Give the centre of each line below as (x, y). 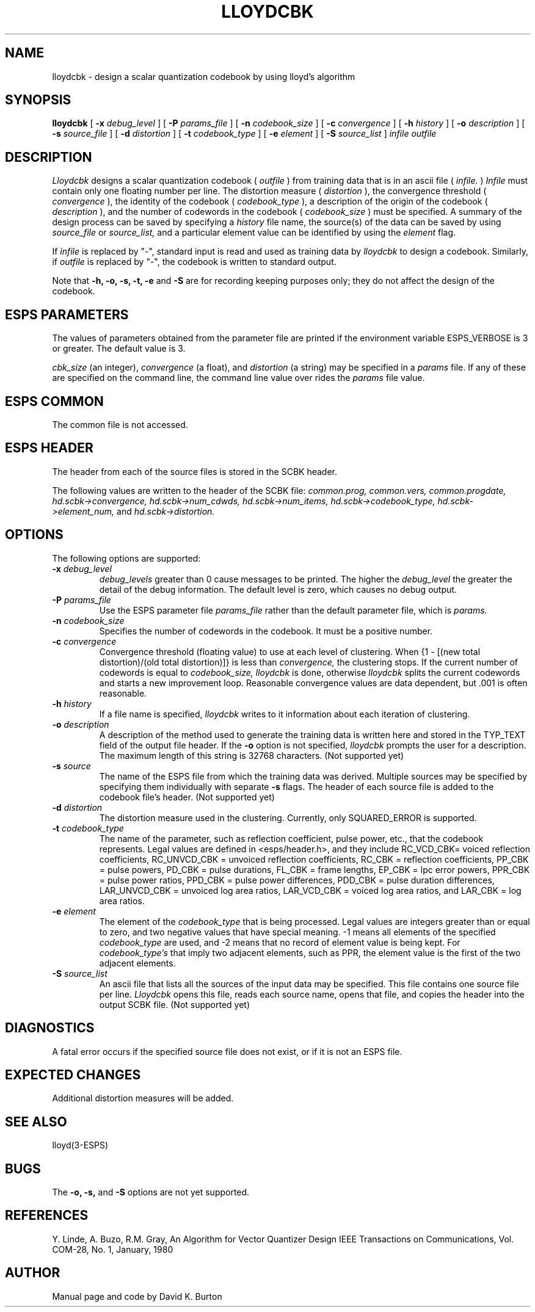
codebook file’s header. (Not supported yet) (187, 797)
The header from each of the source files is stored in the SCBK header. (195, 471)
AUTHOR (33, 1273)
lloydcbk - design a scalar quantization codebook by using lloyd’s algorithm (204, 76)
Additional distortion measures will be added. (143, 1098)
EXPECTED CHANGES (73, 1075)
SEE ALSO (36, 1122)
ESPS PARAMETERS (67, 314)
